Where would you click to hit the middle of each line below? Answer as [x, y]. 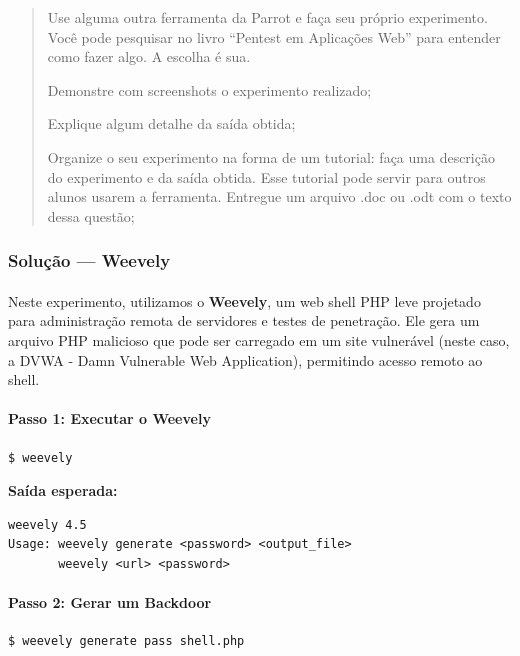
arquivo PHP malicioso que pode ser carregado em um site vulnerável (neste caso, [259, 339]
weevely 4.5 [47, 524]
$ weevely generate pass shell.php [126, 641]
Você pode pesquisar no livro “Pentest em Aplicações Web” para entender [274, 36]
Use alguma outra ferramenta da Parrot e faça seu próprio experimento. [267, 17]
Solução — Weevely [89, 260]
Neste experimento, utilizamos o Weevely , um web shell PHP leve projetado [244, 300]
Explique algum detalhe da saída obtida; [171, 123]
